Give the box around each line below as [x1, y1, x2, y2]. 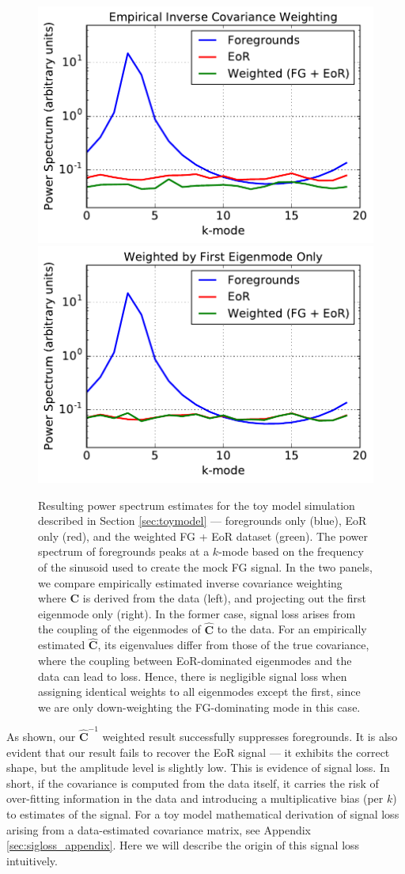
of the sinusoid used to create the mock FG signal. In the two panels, [38, 558, 373, 575]
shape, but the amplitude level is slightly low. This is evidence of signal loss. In [6, 759, 390, 776]
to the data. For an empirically [217, 621, 367, 637]
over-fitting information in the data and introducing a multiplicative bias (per [6, 790, 384, 807]
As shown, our [6, 728, 76, 744]
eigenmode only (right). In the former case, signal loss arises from [38, 605, 356, 621]
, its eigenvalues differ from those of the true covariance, [97, 636, 369, 653]
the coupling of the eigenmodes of [38, 621, 201, 637]
